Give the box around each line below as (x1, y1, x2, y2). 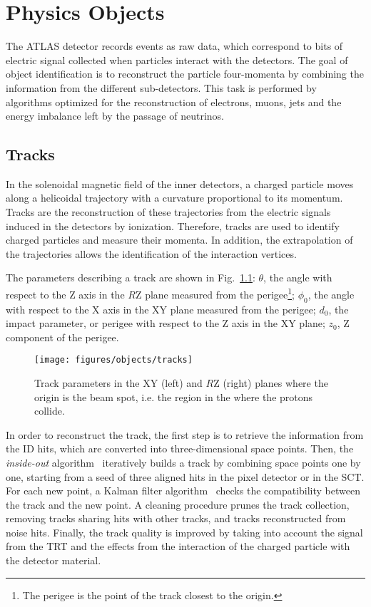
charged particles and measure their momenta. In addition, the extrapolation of (6, 232, 353, 247)
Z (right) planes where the (213, 375, 328, 390)
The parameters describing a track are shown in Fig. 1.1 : (6, 270, 255, 285)
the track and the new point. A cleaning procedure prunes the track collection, (6, 497, 350, 512)
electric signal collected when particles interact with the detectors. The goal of (6, 52, 348, 67)
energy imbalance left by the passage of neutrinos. (6, 108, 224, 123)
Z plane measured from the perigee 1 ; (135, 285, 295, 301)
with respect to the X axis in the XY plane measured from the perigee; (6, 301, 316, 316)
